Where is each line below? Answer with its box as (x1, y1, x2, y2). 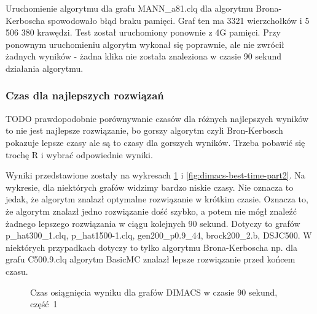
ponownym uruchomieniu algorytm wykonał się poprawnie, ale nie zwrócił (6, 37, 284, 50)
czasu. (6, 264, 28, 277)
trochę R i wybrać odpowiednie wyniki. (6, 148, 153, 161)
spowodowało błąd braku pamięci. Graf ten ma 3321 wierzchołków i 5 (47, 13, 310, 26)
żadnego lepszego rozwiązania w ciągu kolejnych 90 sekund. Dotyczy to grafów (6, 216, 300, 229)
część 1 (30, 297, 58, 310)
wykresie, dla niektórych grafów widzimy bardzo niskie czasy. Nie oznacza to (6, 180, 294, 193)
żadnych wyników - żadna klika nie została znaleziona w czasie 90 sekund (6, 50, 281, 63)
